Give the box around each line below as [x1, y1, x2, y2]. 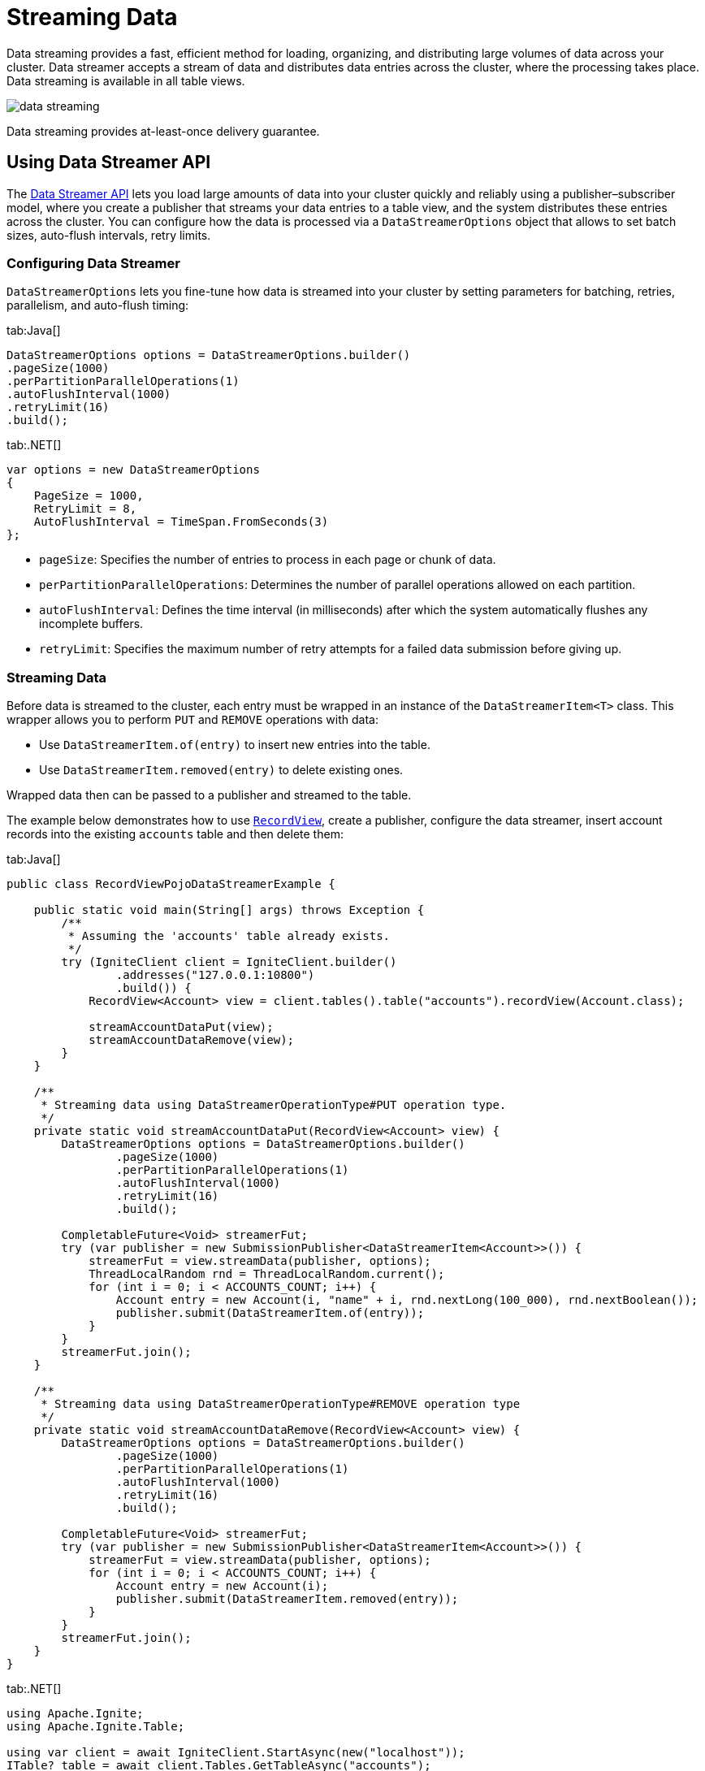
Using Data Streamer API [6, 152, 211, 173]
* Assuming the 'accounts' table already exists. [67, 929, 391, 943]
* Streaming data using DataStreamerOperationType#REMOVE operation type [41, 1397, 521, 1411]
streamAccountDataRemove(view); [89, 1033, 295, 1047]
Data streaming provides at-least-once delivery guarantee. [6, 123, 320, 138]
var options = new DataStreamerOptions [6, 463, 260, 477]
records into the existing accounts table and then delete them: [6, 827, 344, 842]
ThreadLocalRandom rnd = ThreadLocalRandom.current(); [89, 1267, 445, 1281]
